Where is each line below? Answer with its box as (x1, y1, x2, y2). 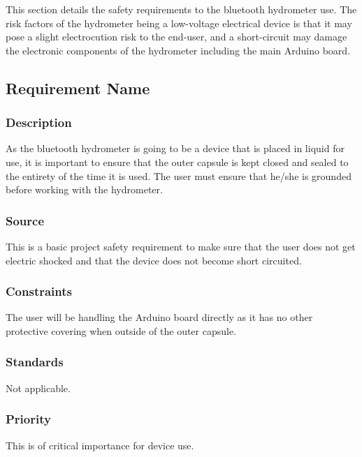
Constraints (6, 283, 72, 300)
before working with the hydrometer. (6, 182, 163, 197)
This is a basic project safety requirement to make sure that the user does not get (6, 239, 356, 253)
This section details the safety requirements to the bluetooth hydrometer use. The (6, 2, 357, 16)
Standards (6, 353, 64, 370)
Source (6, 211, 45, 229)
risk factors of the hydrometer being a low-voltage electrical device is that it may (6, 15, 352, 30)
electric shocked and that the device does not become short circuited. (6, 253, 302, 267)
